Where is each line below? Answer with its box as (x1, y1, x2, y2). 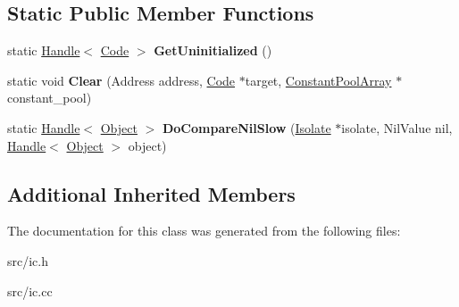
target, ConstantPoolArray (245, 71, 392, 89)
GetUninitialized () (154, 41, 272, 60)
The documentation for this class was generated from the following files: (7, 221, 401, 240)
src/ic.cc (7, 281, 53, 300)
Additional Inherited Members (7, 179, 296, 207)
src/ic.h (7, 251, 49, 270)
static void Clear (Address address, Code (7, 71, 236, 89)
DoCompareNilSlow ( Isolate (162, 118, 331, 137)
